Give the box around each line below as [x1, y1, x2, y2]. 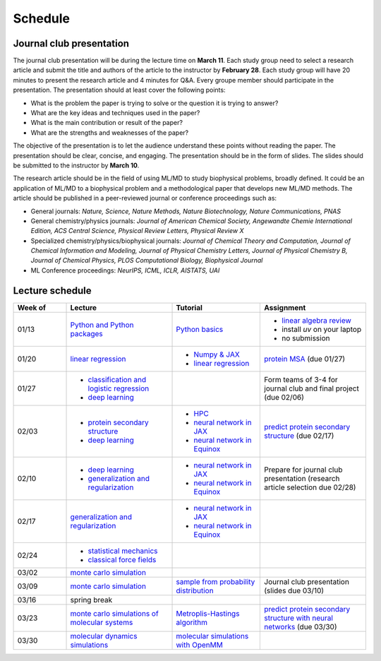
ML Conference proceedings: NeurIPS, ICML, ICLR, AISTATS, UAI [30, 266, 220, 275]
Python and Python [70, 320, 134, 330]
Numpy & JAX [193, 350, 240, 359]
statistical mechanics [87, 546, 158, 556]
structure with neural [264, 613, 333, 623]
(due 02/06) [264, 392, 305, 402]
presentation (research [264, 473, 340, 483]
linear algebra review [282, 315, 352, 325]
